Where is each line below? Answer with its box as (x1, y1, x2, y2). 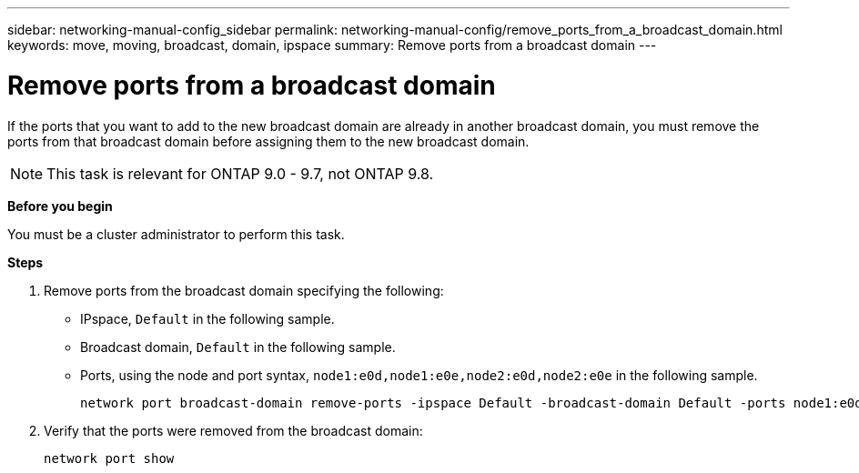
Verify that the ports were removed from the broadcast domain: (44, 422, 423, 438)
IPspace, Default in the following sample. (80, 310, 335, 327)
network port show (44, 450, 175, 466)
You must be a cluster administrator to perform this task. (7, 226, 345, 242)
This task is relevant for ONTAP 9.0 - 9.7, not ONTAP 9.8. (46, 164, 434, 183)
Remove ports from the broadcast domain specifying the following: (44, 282, 444, 298)
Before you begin (7, 197, 113, 214)
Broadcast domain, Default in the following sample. (80, 338, 396, 355)
